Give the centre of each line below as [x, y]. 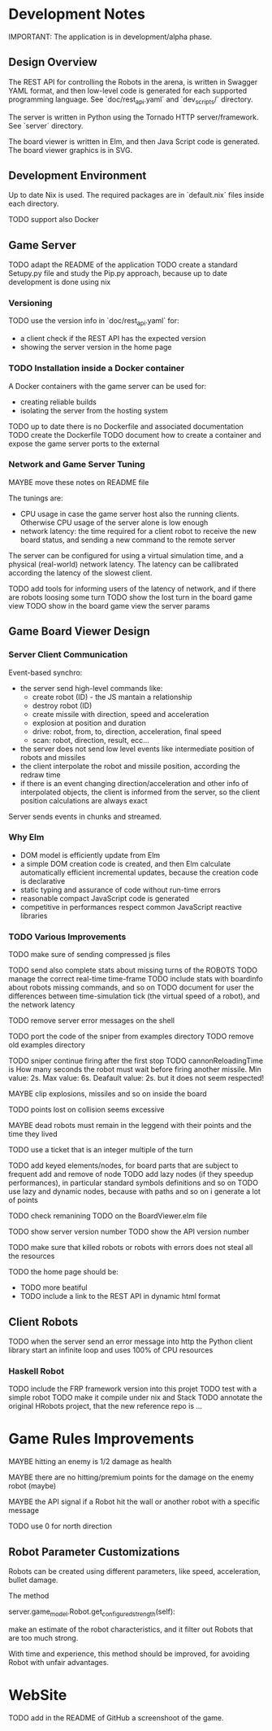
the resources [32, 1256]
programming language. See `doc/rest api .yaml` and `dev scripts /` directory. [131, 100]
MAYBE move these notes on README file [79, 482]
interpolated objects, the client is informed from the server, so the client [140, 792]
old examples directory [47, 1045]
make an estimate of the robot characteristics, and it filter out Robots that [131, 1629]
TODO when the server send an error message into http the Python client [131, 1341]
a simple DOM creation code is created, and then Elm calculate [125, 863]
